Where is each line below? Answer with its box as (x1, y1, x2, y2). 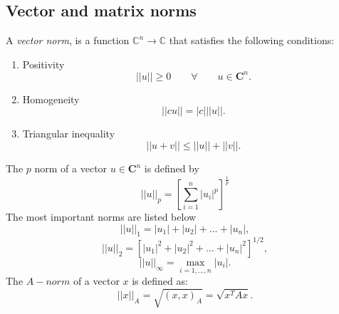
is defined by (144, 161, 199, 176)
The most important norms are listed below (6, 209, 197, 224)
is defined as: (132, 273, 188, 288)
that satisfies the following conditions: (169, 33, 335, 48)
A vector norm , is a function (6, 33, 130, 48)
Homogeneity (22, 91, 80, 106)
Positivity (22, 56, 65, 71)
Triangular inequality (22, 126, 115, 141)
